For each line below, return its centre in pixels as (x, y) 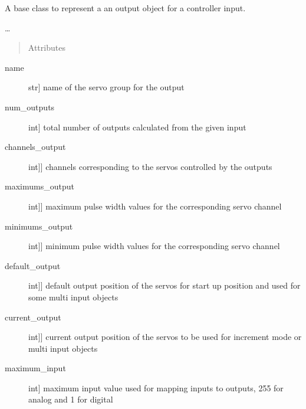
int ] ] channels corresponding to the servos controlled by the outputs (150, 166)
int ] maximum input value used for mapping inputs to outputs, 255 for (156, 387)
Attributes (47, 48)
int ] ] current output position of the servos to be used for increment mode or (165, 337)
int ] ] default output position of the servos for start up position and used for (164, 285)
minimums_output (39, 226)
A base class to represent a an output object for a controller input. (125, 8)
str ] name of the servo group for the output (106, 87)
